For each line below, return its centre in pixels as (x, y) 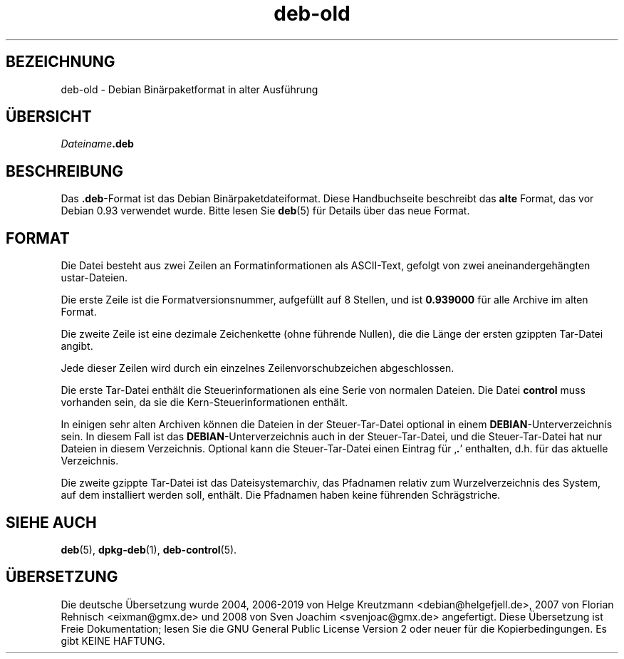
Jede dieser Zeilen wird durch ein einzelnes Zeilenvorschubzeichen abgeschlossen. (258, 368)
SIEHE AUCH (51, 522)
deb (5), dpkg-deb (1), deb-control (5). (149, 549)
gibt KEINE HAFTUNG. (113, 640)
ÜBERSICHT (49, 117)
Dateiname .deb (97, 144)
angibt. (77, 346)
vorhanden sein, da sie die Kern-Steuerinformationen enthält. (204, 403)
